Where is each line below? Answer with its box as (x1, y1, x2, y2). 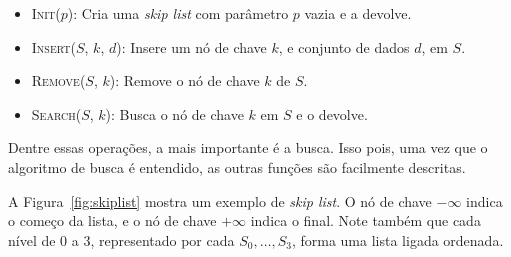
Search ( (31, 103, 82, 124)
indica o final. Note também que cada (250, 210, 481, 231)
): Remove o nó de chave (109, 70, 260, 91)
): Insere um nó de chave (116, 36, 267, 57)
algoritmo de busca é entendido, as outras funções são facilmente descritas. (8, 156, 466, 177)
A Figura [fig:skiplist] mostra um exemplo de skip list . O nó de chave (8, 190, 432, 211)
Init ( (31, 3, 61, 23)
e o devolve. (296, 103, 368, 124)
